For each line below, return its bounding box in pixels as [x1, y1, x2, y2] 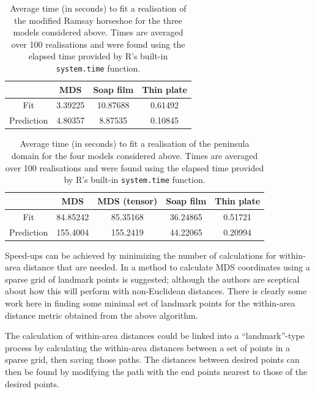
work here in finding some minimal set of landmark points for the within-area [5, 297, 295, 309]
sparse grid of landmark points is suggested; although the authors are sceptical [5, 272, 300, 285]
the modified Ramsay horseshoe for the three [14, 13, 182, 26]
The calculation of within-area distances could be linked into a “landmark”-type [5, 329, 305, 342]
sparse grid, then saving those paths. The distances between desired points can [5, 353, 300, 366]
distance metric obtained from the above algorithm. [5, 308, 198, 321]
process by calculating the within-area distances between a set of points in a [5, 341, 291, 354]
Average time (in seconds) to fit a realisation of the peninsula [20, 137, 250, 150]
